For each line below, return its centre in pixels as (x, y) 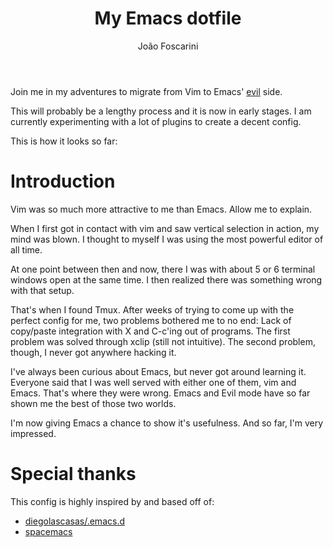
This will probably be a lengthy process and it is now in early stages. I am (161, 111)
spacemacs (48, 531)
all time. (26, 249)
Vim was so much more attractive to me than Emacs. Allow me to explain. (161, 209)
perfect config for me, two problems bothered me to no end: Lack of (151, 320)
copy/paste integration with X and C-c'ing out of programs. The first (150, 331)
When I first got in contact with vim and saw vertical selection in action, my (165, 228)
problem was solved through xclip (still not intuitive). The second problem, (163, 341)
